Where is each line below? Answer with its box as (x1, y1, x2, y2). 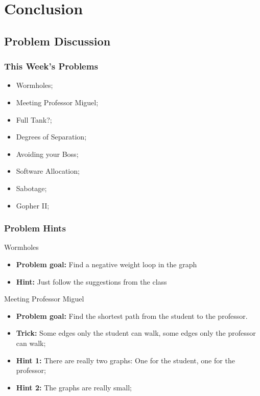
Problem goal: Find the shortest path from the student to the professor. (16, 310, 248, 321)
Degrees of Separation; (16, 131, 87, 142)
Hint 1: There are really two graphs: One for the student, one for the (16, 355, 235, 365)
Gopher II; (16, 200, 50, 211)
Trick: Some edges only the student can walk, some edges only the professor (16, 328, 256, 338)
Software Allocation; (16, 166, 80, 176)
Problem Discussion (4, 33, 111, 49)
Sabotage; (16, 182, 47, 193)
